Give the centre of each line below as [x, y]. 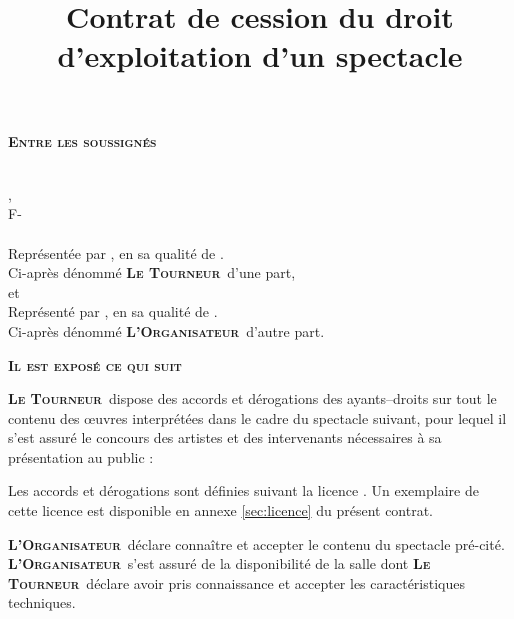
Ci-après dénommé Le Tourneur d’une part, [152, 272]
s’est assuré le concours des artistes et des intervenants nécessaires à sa [225, 437]
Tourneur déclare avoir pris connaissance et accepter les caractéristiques [237, 582]
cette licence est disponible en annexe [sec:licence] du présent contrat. [221, 510]
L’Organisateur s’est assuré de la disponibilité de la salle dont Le [219, 563]
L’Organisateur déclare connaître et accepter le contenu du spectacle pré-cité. [256, 543]
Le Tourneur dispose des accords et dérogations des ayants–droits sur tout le [252, 398]
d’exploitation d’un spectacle [260, 55]
